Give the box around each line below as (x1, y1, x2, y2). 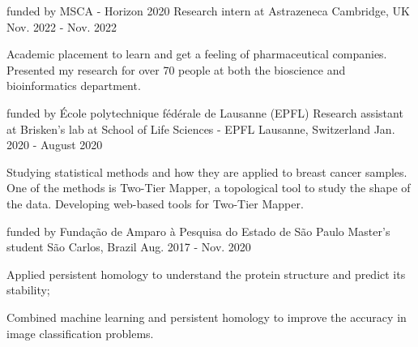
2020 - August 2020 (6, 136, 103, 153)
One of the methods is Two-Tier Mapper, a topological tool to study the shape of (6, 179, 411, 196)
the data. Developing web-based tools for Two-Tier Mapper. (6, 195, 304, 212)
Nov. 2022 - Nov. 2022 (6, 18, 117, 35)
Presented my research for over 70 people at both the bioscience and (6, 61, 346, 78)
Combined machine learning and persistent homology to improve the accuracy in (6, 308, 407, 325)
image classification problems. (6, 324, 154, 341)
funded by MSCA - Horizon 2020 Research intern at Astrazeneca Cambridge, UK (6, 2, 410, 19)
